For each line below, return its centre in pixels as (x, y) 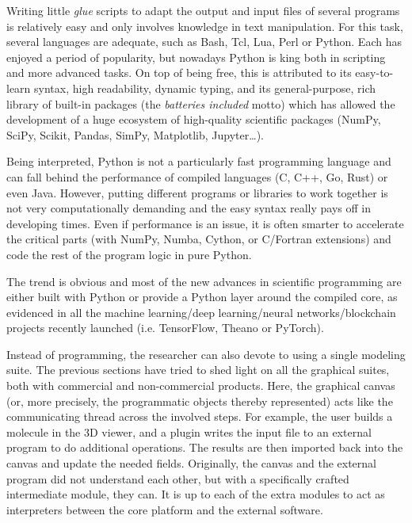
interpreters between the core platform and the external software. (165, 509)
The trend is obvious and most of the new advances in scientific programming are (204, 281)
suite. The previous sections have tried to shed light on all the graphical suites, (198, 370)
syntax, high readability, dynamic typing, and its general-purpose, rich (205, 88)
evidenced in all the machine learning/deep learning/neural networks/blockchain (201, 312)
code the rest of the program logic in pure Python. (129, 254)
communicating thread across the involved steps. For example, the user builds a (200, 416)
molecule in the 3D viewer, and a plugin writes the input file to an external (189, 431)
